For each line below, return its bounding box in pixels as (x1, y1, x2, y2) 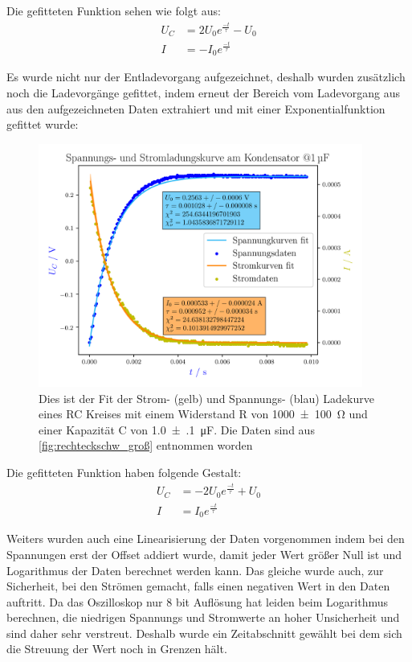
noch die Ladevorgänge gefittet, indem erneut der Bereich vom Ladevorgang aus (6, 84, 401, 101)
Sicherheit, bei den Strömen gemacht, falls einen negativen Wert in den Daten (6, 578, 390, 594)
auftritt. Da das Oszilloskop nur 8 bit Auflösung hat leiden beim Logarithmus (6, 593, 388, 610)
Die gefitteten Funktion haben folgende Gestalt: (6, 463, 242, 480)
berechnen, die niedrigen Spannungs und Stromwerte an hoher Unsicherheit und (6, 609, 400, 626)
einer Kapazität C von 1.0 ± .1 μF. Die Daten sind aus (39, 421, 315, 438)
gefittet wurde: (6, 116, 79, 133)
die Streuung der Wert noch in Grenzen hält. (6, 640, 227, 657)
